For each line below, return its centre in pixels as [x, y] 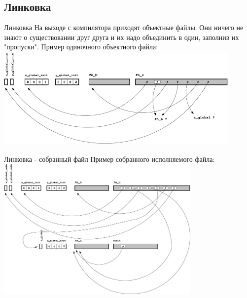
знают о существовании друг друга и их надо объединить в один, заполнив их [122, 37]
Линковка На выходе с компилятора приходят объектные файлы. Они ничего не [124, 27]
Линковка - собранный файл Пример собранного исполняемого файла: [109, 159]
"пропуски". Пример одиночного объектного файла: [81, 47]
